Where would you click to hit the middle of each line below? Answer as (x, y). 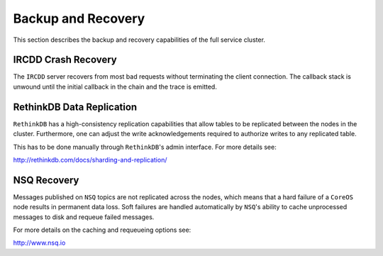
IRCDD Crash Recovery (65, 60)
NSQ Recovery (46, 180)
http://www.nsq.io (39, 243)
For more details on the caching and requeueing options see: (102, 230)
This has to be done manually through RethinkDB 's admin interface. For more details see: (145, 147)
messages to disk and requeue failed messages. (84, 217)
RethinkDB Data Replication (75, 107)
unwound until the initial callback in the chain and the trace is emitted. (115, 87)
